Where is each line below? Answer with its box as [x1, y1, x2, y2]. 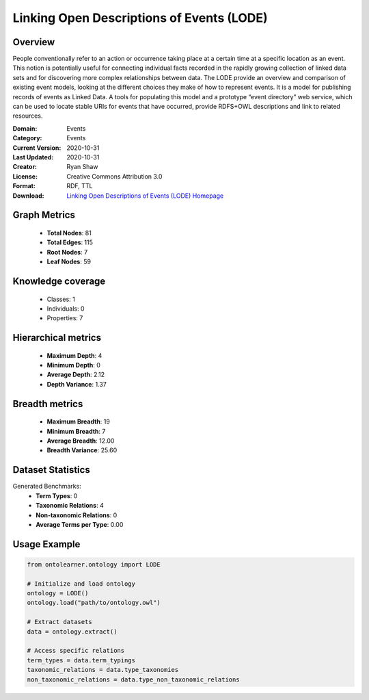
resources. [12, 112, 43, 120]
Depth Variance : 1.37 [46, 380, 107, 388]
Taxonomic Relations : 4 [36, 502, 104, 510]
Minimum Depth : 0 [46, 361, 100, 370]
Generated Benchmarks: [12, 482, 81, 491]
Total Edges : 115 [46, 238, 94, 246]
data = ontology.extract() [27, 627, 118, 636]
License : [12, 172, 38, 181]
